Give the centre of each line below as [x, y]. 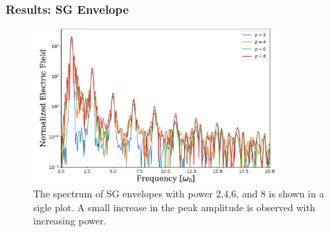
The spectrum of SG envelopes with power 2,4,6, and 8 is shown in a [179, 193]
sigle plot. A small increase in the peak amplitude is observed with [174, 207]
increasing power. [70, 221]
